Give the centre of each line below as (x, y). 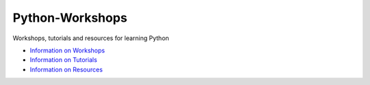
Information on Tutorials (63, 60)
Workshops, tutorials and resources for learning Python (91, 38)
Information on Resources (66, 69)
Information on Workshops (67, 50)
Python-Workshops (70, 18)
